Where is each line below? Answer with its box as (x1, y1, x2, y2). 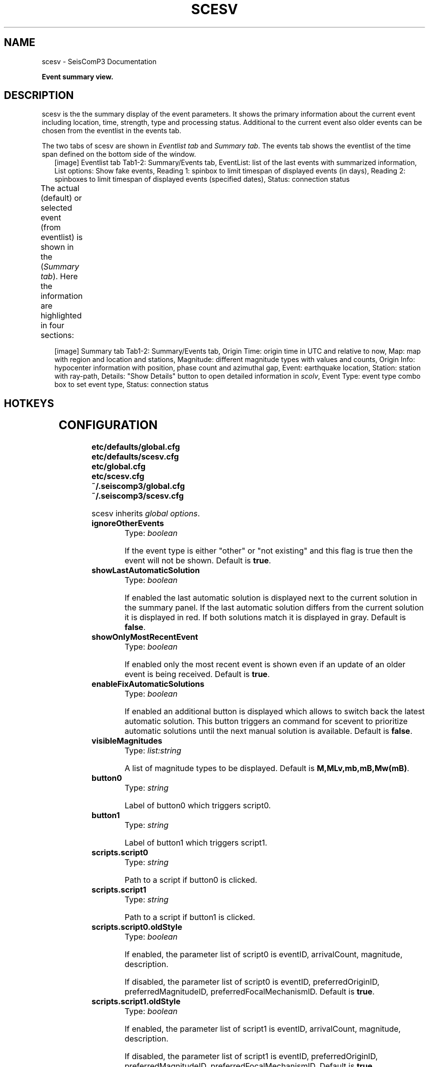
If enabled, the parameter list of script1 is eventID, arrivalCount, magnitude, (124, 1024, 401, 1034)
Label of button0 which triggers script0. (124, 800, 271, 811)
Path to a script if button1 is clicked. (124, 912, 255, 922)
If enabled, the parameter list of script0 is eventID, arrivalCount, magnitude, (124, 949, 403, 960)
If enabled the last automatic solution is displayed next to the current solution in (124, 593, 417, 603)
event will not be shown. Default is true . (124, 556, 271, 566)
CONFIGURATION (58, 418, 158, 433)
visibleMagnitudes (92, 736, 163, 746)
